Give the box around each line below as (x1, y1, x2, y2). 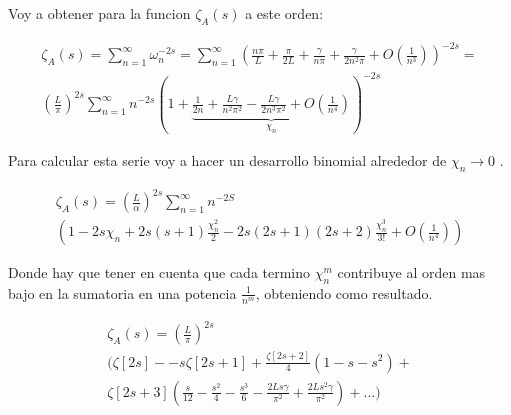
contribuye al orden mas (337, 262, 486, 283)
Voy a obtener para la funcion (8, 3, 191, 23)
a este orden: (245, 3, 324, 23)
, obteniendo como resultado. (255, 282, 433, 303)
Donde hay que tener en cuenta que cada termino (8, 262, 311, 283)
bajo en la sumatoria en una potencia (8, 282, 237, 303)
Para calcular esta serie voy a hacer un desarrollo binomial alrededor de (8, 149, 447, 170)
